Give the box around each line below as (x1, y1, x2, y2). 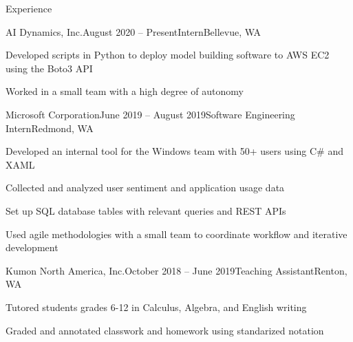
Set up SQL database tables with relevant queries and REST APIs (6, 203, 286, 217)
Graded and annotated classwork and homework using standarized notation (6, 323, 324, 337)
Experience (6, 1, 52, 15)
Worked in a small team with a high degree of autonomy (6, 84, 244, 98)
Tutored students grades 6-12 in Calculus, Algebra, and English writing (6, 299, 307, 314)
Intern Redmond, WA (6, 120, 94, 135)
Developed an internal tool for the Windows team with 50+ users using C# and (6, 144, 344, 158)
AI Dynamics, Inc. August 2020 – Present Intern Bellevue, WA (6, 24, 261, 39)
